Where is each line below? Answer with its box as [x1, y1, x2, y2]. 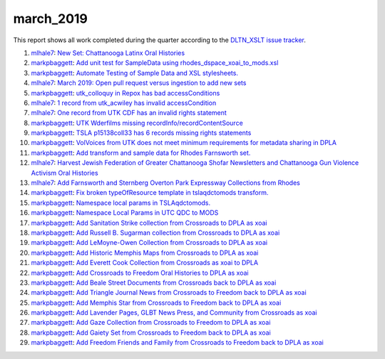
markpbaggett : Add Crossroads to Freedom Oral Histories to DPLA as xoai [31, 268, 249, 277]
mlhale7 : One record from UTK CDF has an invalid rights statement [31, 108, 227, 117]
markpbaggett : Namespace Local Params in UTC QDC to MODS [31, 208, 219, 217]
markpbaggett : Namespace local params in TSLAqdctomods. [31, 198, 211, 207]
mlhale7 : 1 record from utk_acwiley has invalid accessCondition [31, 98, 217, 107]
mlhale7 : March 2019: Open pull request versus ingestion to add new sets [31, 79, 247, 87]
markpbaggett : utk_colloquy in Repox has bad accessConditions [31, 89, 220, 97]
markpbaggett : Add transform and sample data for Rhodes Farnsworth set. [31, 148, 251, 157]
